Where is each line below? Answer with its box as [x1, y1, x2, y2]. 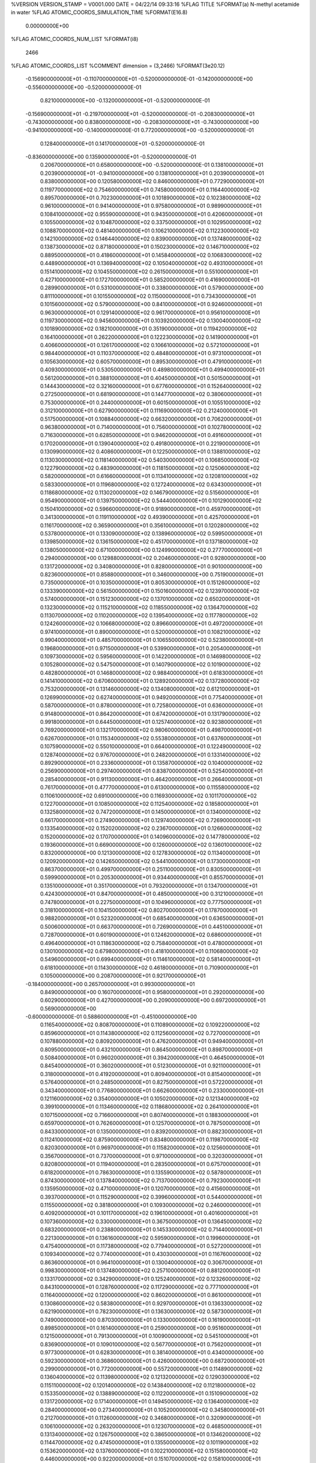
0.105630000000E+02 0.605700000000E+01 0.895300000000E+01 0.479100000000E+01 [40, 358, 262, 365]
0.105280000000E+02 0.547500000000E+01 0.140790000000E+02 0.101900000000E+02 [40, 661, 261, 668]
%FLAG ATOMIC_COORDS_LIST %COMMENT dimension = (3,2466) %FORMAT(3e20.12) [11, 62, 225, 69]
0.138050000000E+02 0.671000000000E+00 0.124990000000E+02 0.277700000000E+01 [40, 546, 263, 553]
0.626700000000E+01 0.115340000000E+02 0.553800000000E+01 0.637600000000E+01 [40, 734, 262, 741]
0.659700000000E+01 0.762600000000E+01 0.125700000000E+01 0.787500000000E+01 [40, 1119, 260, 1127]
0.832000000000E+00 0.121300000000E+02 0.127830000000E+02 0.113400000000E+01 [40, 849, 260, 857]
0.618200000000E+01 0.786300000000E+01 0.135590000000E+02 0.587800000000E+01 [40, 1169, 262, 1176]
